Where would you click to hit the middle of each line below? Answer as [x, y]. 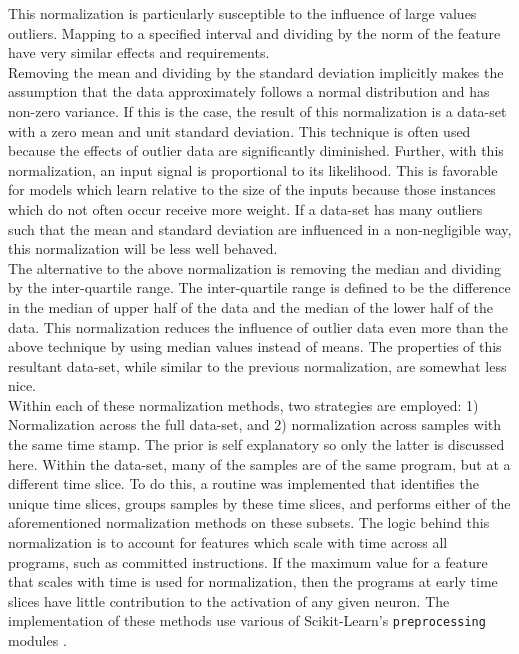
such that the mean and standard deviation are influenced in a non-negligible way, [260, 228]
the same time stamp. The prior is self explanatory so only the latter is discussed [256, 444]
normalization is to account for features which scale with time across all [228, 542]
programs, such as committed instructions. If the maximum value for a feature [248, 561]
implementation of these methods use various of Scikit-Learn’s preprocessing [247, 620]
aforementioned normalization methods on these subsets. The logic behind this [249, 522]
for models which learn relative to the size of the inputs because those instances [252, 189]
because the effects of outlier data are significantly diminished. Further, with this [256, 150]
